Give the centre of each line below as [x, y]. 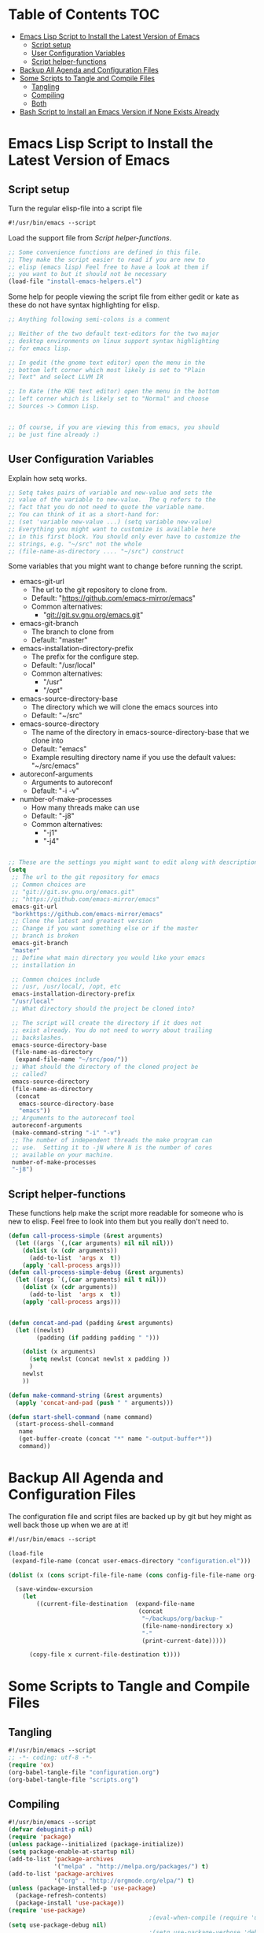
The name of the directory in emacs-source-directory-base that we [140, 732]
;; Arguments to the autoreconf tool [73, 1118]
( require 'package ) [40, 1837]
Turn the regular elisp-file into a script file [75, 208]
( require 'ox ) [31, 1765]
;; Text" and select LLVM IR [56, 377]
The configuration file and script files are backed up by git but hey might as [130, 1516]
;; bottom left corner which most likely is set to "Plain [107, 370]
